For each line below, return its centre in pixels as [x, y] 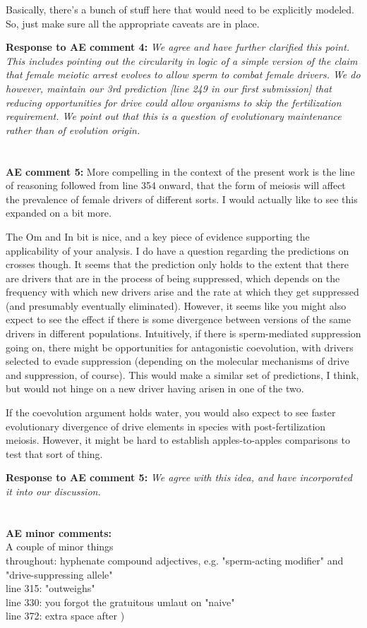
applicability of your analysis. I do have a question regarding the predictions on [178, 250]
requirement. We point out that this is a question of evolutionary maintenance [174, 116]
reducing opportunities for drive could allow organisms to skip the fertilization [174, 102]
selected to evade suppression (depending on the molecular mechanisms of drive [178, 361]
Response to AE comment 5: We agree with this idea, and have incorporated [179, 477]
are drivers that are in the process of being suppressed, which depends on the [173, 278]
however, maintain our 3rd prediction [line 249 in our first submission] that [169, 88]
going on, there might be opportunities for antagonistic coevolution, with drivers [180, 347]
